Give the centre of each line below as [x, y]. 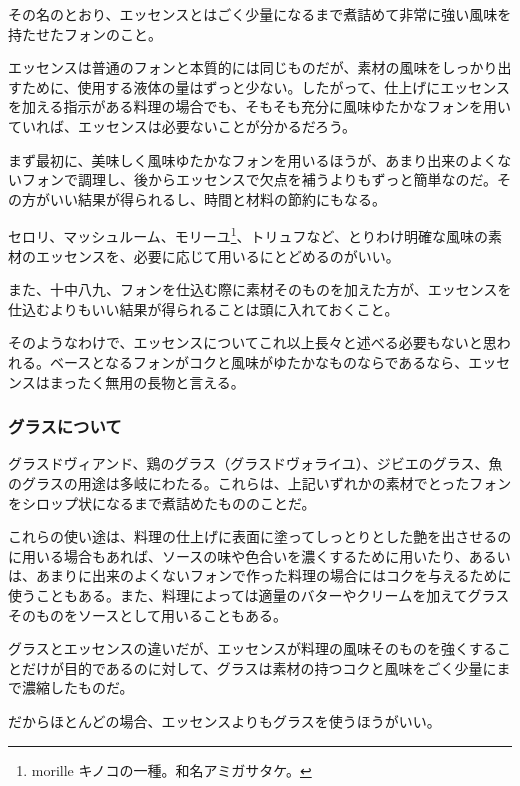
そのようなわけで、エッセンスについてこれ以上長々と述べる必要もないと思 [252, 342]
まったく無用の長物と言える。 [147, 381]
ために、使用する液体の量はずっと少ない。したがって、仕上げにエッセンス [265, 86]
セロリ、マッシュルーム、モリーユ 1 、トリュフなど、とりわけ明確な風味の [248, 234]
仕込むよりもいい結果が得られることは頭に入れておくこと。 [203, 308]
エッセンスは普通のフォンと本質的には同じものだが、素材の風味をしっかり [253, 67]
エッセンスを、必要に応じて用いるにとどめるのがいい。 [217, 255]
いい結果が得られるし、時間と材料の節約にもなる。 [217, 198]
